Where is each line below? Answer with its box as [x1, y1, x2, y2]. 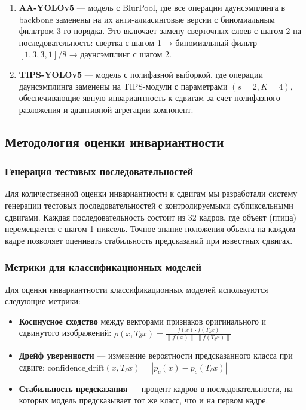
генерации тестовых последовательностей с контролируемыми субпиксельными [5, 198, 293, 211]
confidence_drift [47, 363, 105, 372]
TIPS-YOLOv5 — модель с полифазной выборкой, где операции [19, 68, 264, 80]
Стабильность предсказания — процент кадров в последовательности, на [19, 382, 293, 394]
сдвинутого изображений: [19, 326, 112, 339]
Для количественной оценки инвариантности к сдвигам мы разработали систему [5, 187, 298, 200]
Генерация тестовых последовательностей [5, 164, 194, 179]
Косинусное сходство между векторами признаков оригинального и [19, 314, 267, 327]
